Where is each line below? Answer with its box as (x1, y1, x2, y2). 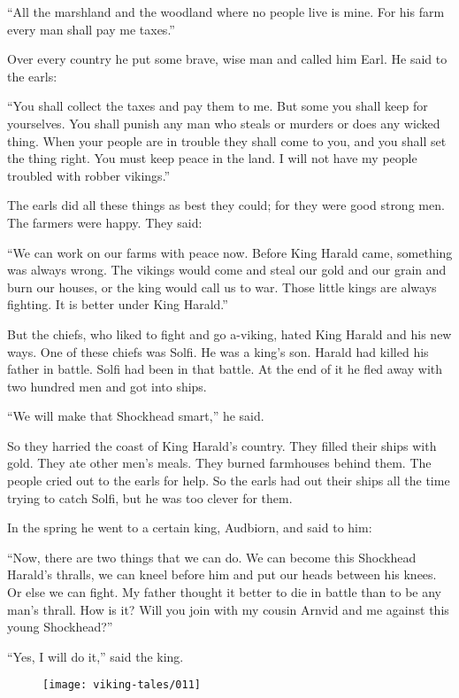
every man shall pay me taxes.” (7, 19, 175, 38)
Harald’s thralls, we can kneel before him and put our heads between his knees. (7, 565, 437, 584)
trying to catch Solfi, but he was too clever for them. (7, 488, 293, 507)
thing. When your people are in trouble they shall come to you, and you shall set (7, 131, 447, 150)
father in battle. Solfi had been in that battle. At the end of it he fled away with (7, 360, 443, 378)
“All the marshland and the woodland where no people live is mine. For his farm (7, 3, 445, 20)
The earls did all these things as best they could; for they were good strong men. (7, 196, 445, 214)
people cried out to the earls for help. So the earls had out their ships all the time (7, 471, 450, 490)
